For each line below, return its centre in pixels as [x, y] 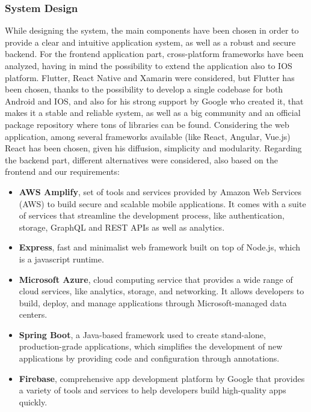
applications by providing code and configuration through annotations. [149, 358]
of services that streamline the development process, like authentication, [152, 215]
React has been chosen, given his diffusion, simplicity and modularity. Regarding [153, 148]
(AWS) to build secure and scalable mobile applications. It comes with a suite [162, 203]
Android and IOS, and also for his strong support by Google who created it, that [154, 101]
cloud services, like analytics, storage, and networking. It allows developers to [162, 291]
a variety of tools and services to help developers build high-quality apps [152, 390]
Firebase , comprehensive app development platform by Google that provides [162, 378]
